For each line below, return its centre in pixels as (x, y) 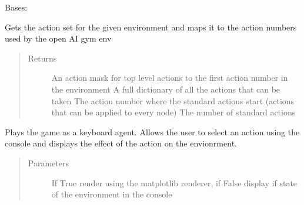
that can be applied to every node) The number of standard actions (173, 112)
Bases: (16, 7)
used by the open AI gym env (58, 38)
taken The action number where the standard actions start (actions (173, 100)
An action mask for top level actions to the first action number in (170, 78)
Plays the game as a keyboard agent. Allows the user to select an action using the (152, 131)
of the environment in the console (112, 194)
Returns (42, 58)
